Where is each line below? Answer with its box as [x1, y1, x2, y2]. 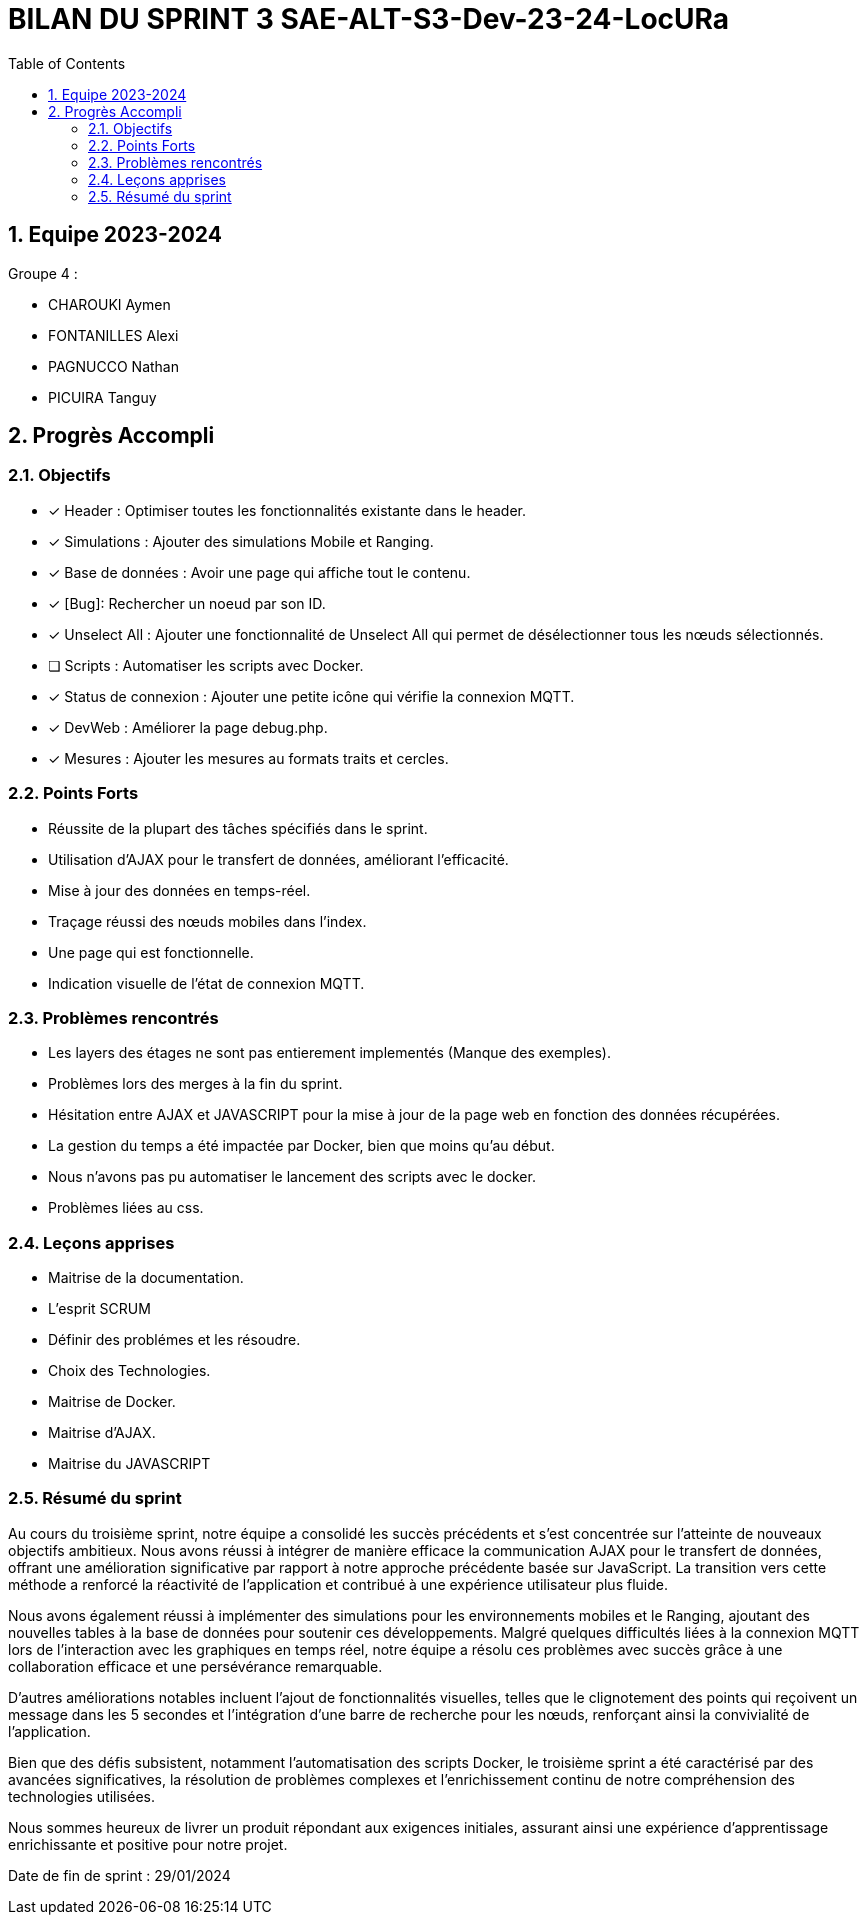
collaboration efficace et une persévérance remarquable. [8, 1657, 383, 1675]
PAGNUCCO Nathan [48, 357, 179, 375]
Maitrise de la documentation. [48, 1269, 244, 1287]
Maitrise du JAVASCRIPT [48, 1455, 211, 1473]
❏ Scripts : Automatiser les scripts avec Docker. [48, 656, 364, 674]
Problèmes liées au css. [48, 1199, 204, 1217]
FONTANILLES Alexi [48, 326, 179, 344]
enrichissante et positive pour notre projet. [8, 1835, 288, 1853]
